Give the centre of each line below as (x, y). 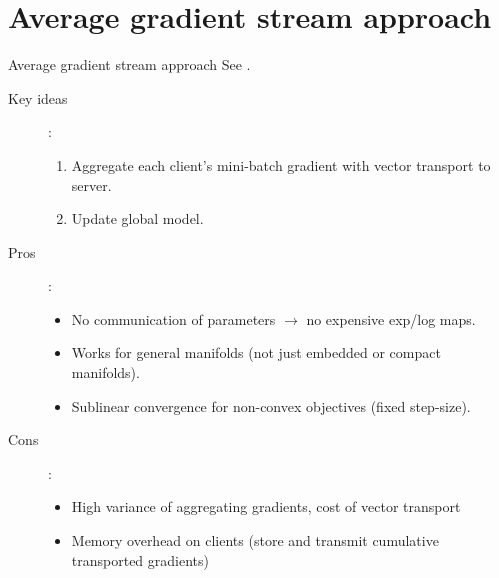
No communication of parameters (173, 318)
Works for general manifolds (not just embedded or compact (256, 352)
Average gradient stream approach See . (129, 64)
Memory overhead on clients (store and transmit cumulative (255, 540)
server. (91, 184)
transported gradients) (140, 559)
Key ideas (38, 97)
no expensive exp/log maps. (391, 318)
